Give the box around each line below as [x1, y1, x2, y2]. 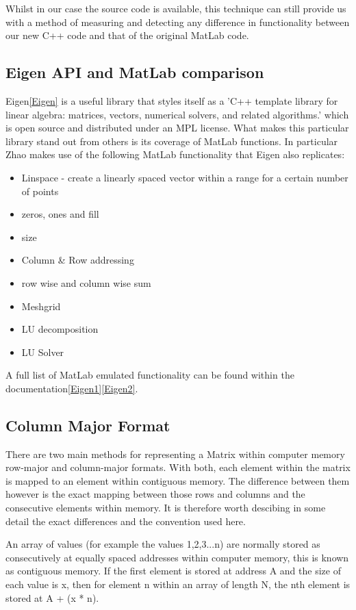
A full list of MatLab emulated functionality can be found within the [5, 368, 294, 382]
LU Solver [21, 344, 64, 359]
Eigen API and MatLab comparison [5, 62, 264, 83]
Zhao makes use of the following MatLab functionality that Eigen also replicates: [5, 147, 345, 162]
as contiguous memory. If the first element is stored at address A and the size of [5, 563, 341, 578]
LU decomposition [21, 322, 99, 336]
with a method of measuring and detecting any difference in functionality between [5, 14, 350, 29]
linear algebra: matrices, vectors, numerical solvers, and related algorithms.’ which [5, 107, 349, 121]
